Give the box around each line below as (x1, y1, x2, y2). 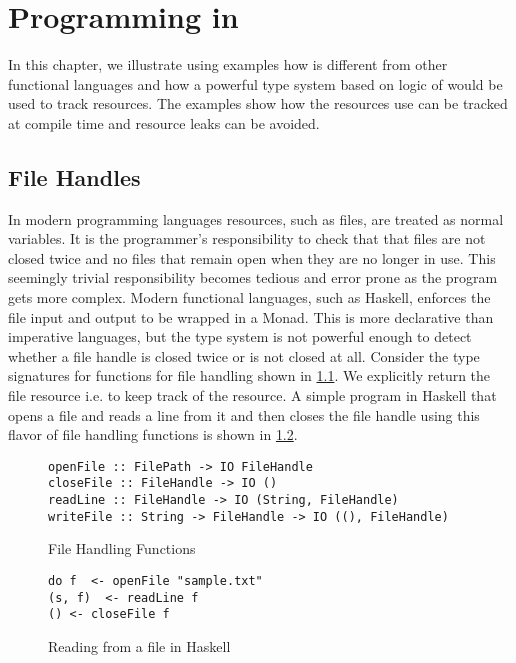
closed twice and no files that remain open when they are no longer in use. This (8, 247, 496, 268)
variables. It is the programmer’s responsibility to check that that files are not (8, 228, 486, 249)
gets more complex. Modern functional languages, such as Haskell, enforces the (8, 287, 491, 308)
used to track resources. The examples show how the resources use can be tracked (8, 93, 508, 114)
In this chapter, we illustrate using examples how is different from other (8, 54, 448, 75)
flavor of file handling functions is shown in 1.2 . (8, 424, 298, 445)
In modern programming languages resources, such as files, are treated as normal (8, 208, 504, 229)
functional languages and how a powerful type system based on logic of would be (8, 73, 503, 94)
